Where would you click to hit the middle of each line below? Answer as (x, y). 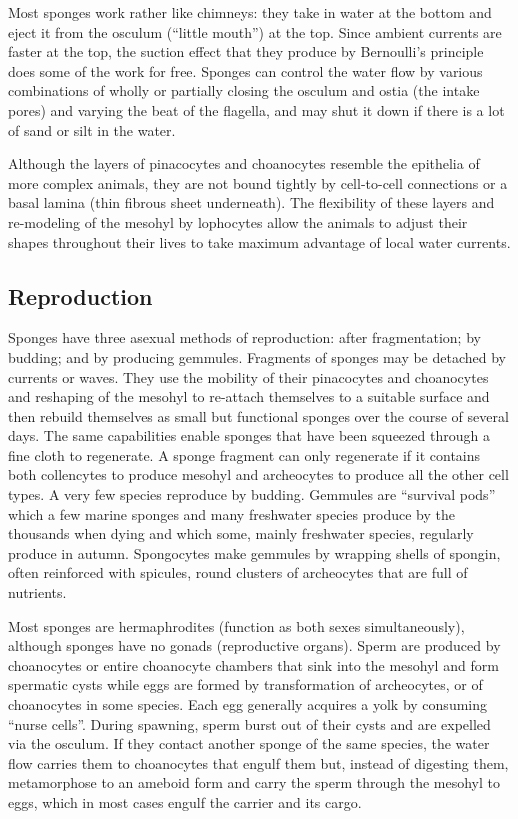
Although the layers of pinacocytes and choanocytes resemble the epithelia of (244, 163)
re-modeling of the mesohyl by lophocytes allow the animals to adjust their (238, 221)
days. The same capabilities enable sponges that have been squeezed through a (249, 435)
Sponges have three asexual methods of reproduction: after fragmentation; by (244, 337)
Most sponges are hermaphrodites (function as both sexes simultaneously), (236, 625)
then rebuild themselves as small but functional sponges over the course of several (258, 415)
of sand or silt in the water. (92, 129)
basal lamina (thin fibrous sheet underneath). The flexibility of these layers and (251, 202)
